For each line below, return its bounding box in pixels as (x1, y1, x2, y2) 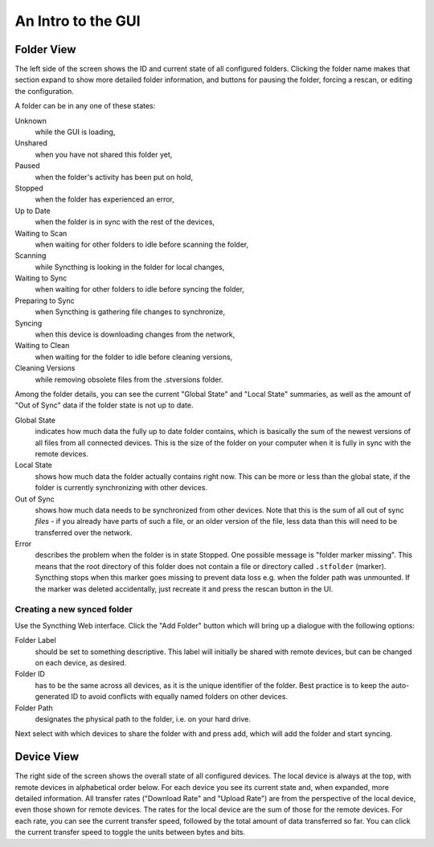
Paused (14, 161, 40, 170)
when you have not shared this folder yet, (35, 149, 173, 159)
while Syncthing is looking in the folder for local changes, (35, 262, 225, 272)
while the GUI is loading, (35, 127, 116, 137)
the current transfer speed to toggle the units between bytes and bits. (14, 828, 246, 837)
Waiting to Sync (14, 273, 68, 283)
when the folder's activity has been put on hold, (35, 172, 194, 182)
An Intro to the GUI (14, 12, 141, 30)
